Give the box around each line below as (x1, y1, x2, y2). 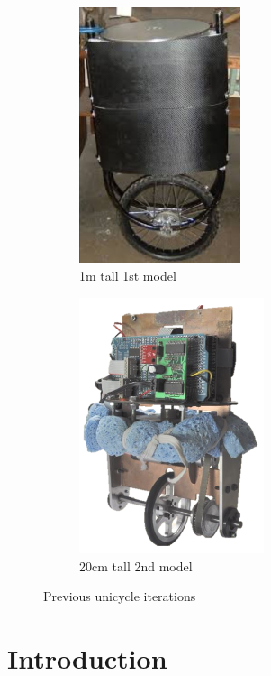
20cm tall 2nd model (79, 556, 193, 575)
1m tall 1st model (79, 266, 176, 285)
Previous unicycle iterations (43, 587, 196, 606)
